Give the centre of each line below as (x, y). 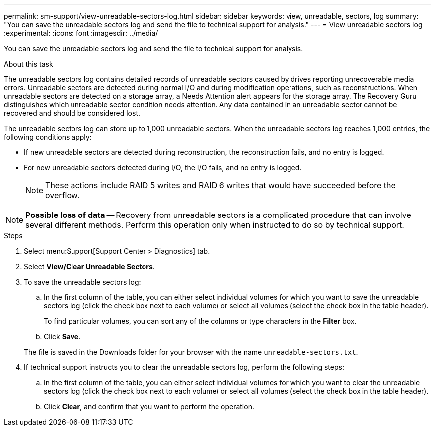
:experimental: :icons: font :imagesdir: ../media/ (81, 33)
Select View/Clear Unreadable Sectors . (89, 266)
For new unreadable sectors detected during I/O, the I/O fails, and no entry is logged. (163, 168)
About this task (29, 64)
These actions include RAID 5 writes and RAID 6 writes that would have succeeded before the (220, 185)
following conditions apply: (48, 137)
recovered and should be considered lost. (72, 113)
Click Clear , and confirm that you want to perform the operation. (149, 406)
